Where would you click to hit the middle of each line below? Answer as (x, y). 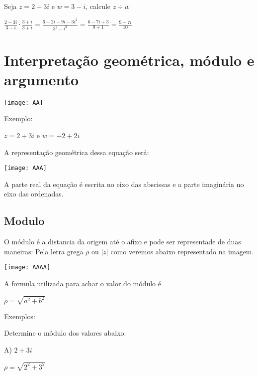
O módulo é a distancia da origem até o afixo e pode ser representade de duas (123, 242)
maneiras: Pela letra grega (44, 251)
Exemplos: (20, 316)
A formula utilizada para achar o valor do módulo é (83, 283)
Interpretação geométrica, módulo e (129, 60)
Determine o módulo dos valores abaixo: (65, 333)
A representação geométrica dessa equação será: (77, 152)
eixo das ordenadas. (34, 194)
